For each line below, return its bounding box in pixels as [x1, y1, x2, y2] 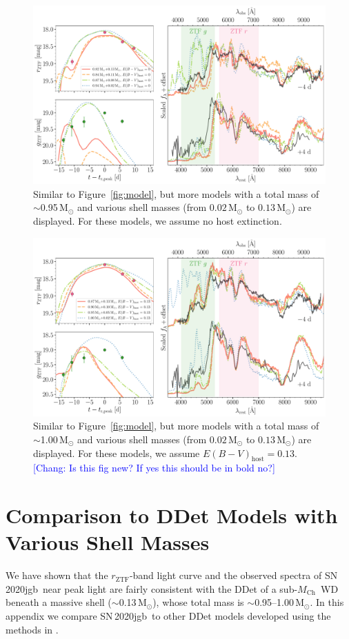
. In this [310, 595, 344, 609]
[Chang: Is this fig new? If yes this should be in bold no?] [33, 460, 275, 475]
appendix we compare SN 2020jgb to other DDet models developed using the [6, 609, 331, 623]
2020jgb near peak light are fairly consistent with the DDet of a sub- [6, 581, 298, 596]
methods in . [6, 622, 59, 636]
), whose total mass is [152, 595, 244, 609]
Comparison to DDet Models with [6, 501, 338, 529]
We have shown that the [6, 568, 108, 582]
